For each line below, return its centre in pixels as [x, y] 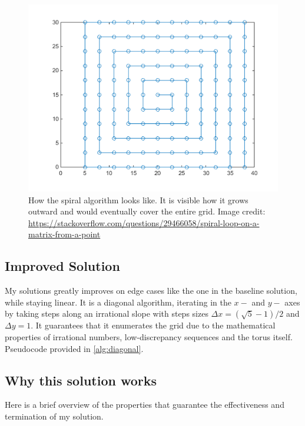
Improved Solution [62, 266]
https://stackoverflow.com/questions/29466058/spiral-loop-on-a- [144, 222]
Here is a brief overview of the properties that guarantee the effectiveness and [145, 405]
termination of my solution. [54, 416]
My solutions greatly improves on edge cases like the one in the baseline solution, [151, 291]
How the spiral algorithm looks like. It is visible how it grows [138, 199]
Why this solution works [81, 380]
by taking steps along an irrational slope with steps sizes [107, 313]
